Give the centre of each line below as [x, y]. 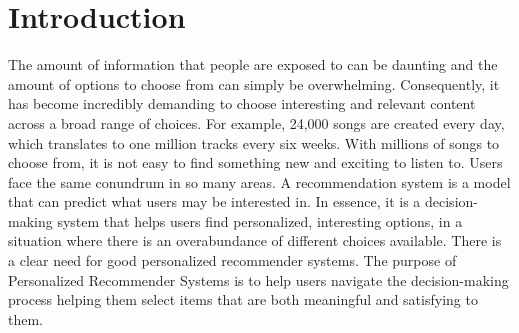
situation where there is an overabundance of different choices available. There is [255, 240]
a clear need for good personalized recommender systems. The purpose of [232, 260]
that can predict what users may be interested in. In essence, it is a [214, 201]
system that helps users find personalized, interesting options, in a [260, 220]
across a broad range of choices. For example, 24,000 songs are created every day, [256, 122]
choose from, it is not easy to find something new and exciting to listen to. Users [255, 162]
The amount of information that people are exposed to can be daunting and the [253, 64]
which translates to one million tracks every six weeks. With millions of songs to [254, 142]
